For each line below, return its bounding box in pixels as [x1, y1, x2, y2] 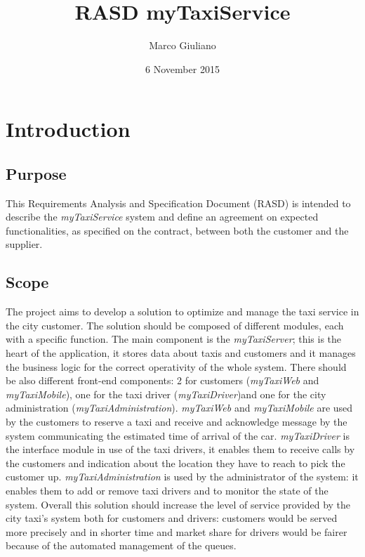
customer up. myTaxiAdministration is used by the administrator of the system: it [6, 469, 359, 484]
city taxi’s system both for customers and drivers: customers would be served [6, 511, 338, 525]
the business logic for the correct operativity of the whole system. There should [6, 359, 347, 374]
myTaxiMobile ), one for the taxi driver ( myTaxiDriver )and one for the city [6, 386, 326, 401]
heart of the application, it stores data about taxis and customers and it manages [6, 346, 356, 360]
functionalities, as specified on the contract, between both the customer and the [6, 223, 349, 237]
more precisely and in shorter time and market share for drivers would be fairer [6, 524, 347, 539]
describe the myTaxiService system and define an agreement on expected [6, 209, 319, 224]
